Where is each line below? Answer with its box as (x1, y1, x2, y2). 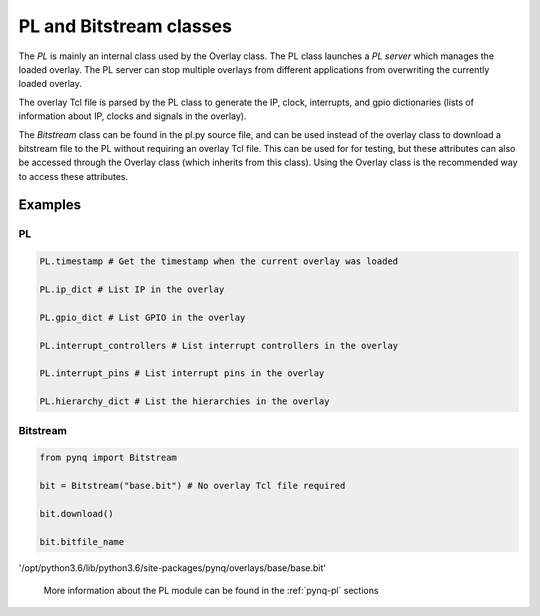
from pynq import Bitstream (39, 452, 177, 464)
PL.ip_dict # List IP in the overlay (39, 284, 225, 295)
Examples (18, 196, 82, 214)
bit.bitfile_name (39, 536, 125, 547)
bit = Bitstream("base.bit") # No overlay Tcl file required (39, 480, 346, 492)
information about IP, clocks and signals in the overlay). (18, 110, 247, 122)
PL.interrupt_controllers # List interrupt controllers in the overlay (39, 340, 399, 351)
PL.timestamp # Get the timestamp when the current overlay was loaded (39, 256, 399, 267)
